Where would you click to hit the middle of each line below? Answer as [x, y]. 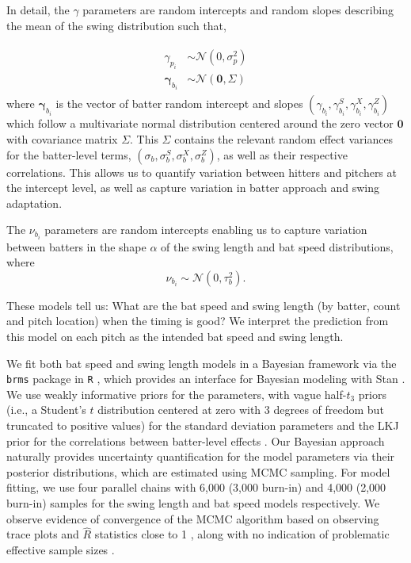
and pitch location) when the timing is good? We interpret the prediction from [198, 321]
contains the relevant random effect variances [284, 139]
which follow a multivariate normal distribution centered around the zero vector [200, 123]
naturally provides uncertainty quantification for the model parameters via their [201, 456]
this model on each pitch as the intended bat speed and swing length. [175, 336]
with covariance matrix [62, 139]
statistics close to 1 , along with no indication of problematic [242, 534]
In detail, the [38, 10]
